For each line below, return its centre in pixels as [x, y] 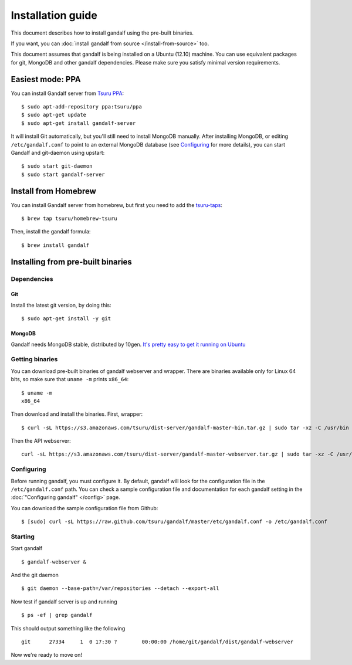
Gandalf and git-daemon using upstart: [58, 152]
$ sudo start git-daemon [57, 166]
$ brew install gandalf [55, 245]
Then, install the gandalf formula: [51, 232]
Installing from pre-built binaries [71, 262]
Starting [23, 537]
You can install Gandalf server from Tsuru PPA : [67, 93]
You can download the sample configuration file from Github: [84, 508]
